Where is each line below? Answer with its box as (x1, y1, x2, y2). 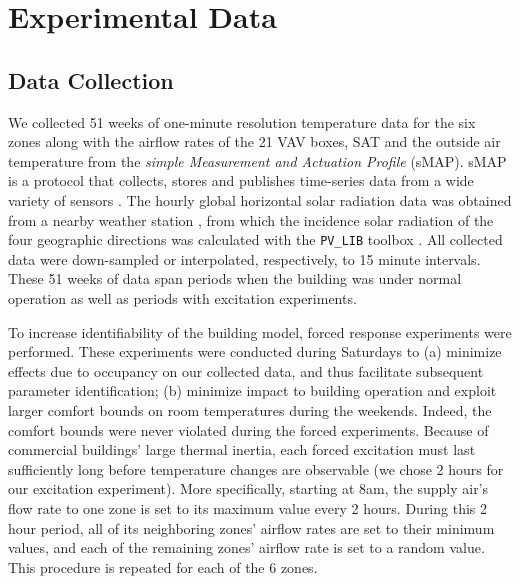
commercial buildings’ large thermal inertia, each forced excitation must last (8, 439, 476, 460)
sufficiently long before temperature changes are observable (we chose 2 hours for (8, 458, 504, 479)
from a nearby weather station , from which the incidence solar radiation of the (8, 209, 494, 230)
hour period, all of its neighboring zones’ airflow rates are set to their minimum (8, 517, 495, 538)
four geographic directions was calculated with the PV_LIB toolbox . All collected (8, 229, 503, 250)
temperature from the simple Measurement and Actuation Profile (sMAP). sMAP (8, 150, 507, 171)
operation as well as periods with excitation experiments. (8, 287, 357, 308)
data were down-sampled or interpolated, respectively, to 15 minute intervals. (8, 248, 481, 269)
